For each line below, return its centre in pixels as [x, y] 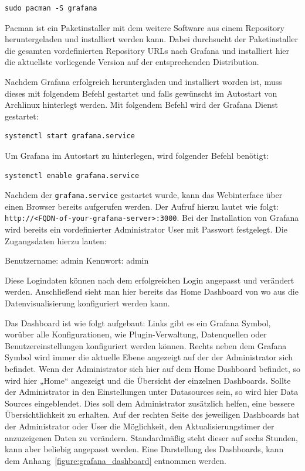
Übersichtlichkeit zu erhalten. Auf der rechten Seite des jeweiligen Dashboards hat [152, 414]
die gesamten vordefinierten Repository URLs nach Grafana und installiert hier [147, 50]
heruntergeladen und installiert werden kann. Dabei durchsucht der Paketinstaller [151, 39]
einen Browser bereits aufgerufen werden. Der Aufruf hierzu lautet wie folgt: [142, 206]
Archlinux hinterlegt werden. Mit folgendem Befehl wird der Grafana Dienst [141, 105]
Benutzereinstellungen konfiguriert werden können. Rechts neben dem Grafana [146, 345]
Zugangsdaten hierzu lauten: [56, 240]
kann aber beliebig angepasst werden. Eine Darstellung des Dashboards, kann [144, 449]
